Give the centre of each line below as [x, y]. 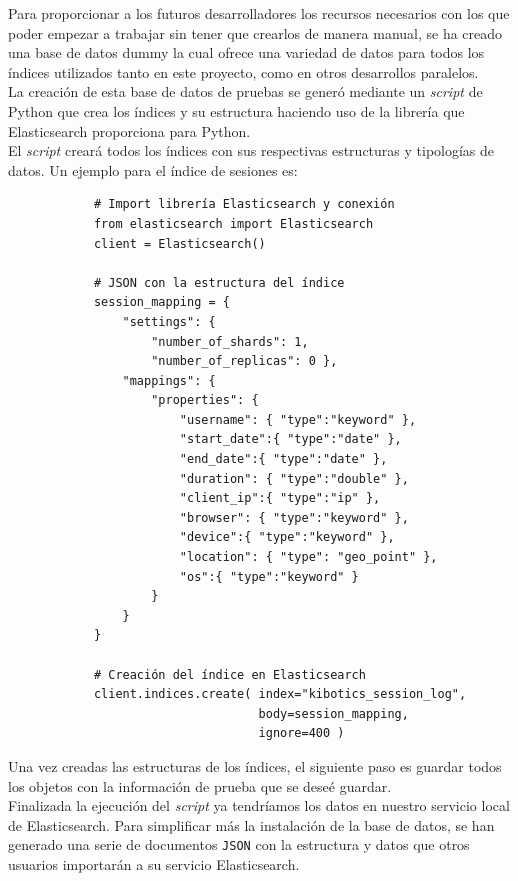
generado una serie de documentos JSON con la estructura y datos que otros [239, 844]
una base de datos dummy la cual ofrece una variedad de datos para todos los [246, 52]
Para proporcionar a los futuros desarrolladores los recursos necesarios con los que [259, 13]
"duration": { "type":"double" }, [294, 478]
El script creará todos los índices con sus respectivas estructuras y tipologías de [251, 150]
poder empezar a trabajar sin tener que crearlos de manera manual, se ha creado [255, 32]
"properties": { [205, 400]
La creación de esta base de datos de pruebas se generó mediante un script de [245, 91]
